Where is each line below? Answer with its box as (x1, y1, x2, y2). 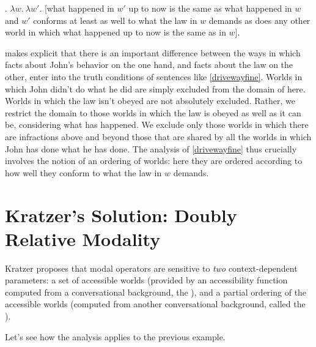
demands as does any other (208, 13, 310, 26)
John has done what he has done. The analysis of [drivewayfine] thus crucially (5, 142, 297, 155)
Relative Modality (5, 226, 161, 251)
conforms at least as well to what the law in (33, 13, 197, 26)
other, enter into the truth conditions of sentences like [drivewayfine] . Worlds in (5, 70, 303, 83)
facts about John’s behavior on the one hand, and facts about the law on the (5, 58, 293, 71)
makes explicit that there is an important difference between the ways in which (5, 46, 301, 59)
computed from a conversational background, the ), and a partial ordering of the (5, 285, 307, 298)
